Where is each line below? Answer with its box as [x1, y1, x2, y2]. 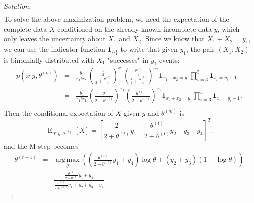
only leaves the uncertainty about [4, 33, 106, 44]
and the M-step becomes [4, 140, 79, 151]
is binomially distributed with [4, 54, 94, 65]
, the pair [186, 44, 215, 54]
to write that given [120, 44, 178, 54]
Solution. [4, 1, 31, 11]
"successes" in [107, 54, 148, 65]
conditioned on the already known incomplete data [57, 23, 212, 34]
